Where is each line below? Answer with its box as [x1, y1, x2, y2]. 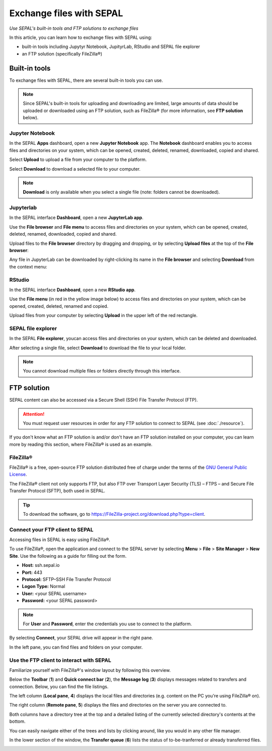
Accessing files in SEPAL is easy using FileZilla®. [9, 537, 110, 543]
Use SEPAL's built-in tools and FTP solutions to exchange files [9, 25, 139, 31]
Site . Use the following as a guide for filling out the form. [9, 553, 127, 559]
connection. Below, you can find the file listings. [9, 683, 109, 689]
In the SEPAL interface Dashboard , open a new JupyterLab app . [9, 214, 144, 221]
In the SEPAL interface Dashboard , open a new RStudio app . [9, 287, 136, 293]
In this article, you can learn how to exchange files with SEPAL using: [9, 34, 152, 40]
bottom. [9, 718, 26, 724]
